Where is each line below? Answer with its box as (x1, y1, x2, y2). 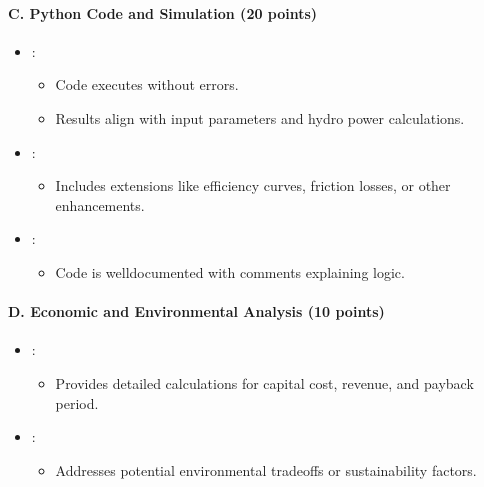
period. (55, 392, 99, 413)
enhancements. (55, 194, 145, 215)
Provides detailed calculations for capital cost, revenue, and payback (55, 372, 474, 393)
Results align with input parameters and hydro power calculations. (55, 107, 465, 128)
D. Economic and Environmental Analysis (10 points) (8, 301, 385, 322)
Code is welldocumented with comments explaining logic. (55, 261, 405, 282)
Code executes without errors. (55, 74, 239, 95)
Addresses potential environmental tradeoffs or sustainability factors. (55, 459, 477, 480)
